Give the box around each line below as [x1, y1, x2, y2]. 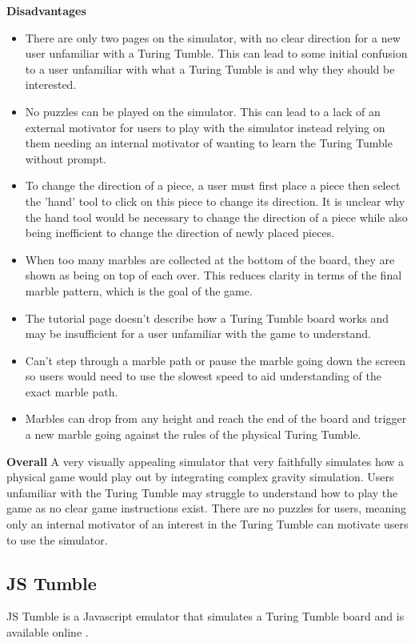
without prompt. [25, 150, 106, 167]
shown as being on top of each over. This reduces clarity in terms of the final [25, 267, 402, 283]
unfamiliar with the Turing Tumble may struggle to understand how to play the [6, 484, 398, 500]
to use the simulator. [6, 531, 108, 548]
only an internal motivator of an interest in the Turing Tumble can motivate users [6, 516, 409, 532]
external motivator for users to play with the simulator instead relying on [25, 119, 385, 135]
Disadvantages [6, 2, 86, 18]
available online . [6, 624, 89, 641]
